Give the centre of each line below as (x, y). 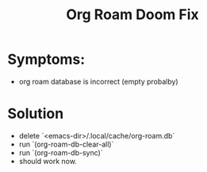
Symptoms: (46, 59)
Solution (36, 114)
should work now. (48, 161)
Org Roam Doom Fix (132, 15)
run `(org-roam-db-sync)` (61, 152)
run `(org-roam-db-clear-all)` (66, 144)
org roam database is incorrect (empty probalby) (99, 81)
